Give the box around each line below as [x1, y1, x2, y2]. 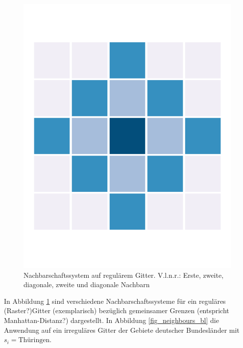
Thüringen [18, 337, 50, 344]
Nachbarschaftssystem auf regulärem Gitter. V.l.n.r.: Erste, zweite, [24, 269, 224, 280]
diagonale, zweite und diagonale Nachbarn [24, 279, 150, 290]
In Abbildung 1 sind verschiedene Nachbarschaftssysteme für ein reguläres [4, 295, 226, 306]
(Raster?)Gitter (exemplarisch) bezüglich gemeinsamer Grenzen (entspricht [4, 305, 229, 316]
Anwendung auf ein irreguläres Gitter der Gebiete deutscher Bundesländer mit [4, 324, 240, 335]
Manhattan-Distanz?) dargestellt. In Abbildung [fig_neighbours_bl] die [4, 315, 219, 325]
